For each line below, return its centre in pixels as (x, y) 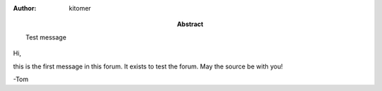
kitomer (80, 8)
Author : (25, 8)
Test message (46, 37)
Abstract (190, 24)
